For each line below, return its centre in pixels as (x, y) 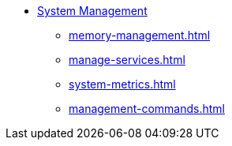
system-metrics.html (122, 84)
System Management (92, 11)
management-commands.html (147, 109)
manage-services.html (127, 60)
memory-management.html (140, 35)
